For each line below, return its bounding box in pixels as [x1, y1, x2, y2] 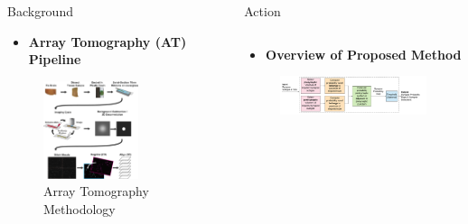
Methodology [43, 199, 116, 218]
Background [7, 2, 73, 20]
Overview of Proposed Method [266, 44, 462, 63]
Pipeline [28, 50, 81, 69]
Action [244, 2, 281, 20]
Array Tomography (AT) [28, 32, 187, 51]
